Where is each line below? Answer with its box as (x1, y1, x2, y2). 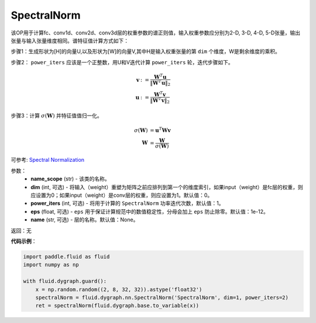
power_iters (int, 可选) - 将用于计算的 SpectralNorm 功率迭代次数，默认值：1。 (30, 200, 224, 207)
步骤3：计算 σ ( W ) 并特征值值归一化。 (11, 112, 102, 119)
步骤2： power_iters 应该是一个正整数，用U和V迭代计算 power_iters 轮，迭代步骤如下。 (11, 58, 233, 65)
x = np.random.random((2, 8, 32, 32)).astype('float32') (35, 286, 202, 293)
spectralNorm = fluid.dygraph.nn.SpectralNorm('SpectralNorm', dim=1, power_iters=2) (35, 294, 289, 301)
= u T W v (149, 126, 171, 134)
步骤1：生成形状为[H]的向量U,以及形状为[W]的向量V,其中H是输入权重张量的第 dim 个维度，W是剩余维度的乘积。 (11, 48, 281, 55)
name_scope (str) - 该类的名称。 (30, 175, 111, 182)
